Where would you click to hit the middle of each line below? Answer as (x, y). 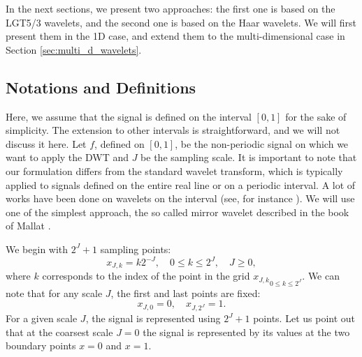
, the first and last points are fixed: (186, 293)
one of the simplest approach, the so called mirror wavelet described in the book (178, 212)
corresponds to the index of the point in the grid (146, 276)
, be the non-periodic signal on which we (262, 143)
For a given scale (42, 318)
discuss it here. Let (46, 143)
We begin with (37, 249)
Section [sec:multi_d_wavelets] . (74, 49)
